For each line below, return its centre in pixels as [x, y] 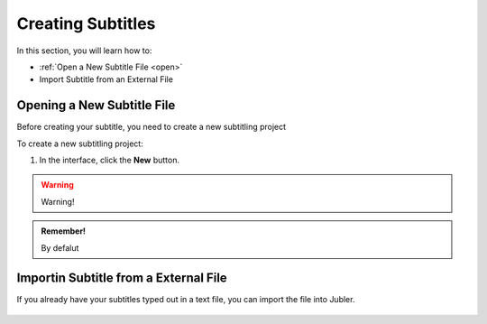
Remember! [63, 231]
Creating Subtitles [86, 23]
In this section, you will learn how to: [84, 51]
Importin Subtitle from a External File [122, 278]
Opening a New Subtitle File [96, 105]
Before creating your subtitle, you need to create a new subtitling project [152, 127]
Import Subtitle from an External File [106, 79]
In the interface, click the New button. [110, 160]
